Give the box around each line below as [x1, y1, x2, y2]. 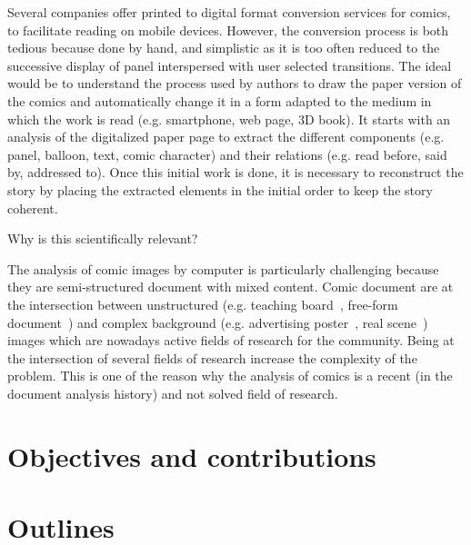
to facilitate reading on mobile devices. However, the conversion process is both [7, 20, 449, 39]
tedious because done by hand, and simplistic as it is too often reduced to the [7, 38, 440, 57]
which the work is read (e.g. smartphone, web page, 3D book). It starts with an [7, 109, 451, 128]
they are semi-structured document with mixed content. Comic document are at [7, 277, 454, 296]
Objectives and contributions [7, 437, 376, 474]
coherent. [7, 198, 58, 217]
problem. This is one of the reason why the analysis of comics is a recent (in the [7, 366, 453, 385]
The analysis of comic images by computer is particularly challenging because [7, 259, 439, 278]
